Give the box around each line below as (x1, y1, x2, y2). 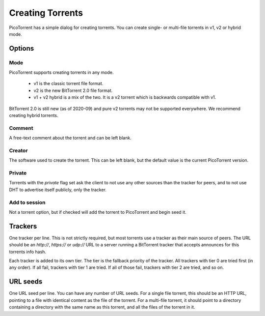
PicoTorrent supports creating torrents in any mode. (9, 69, 114, 76)
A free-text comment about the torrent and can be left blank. (9, 135, 132, 141)
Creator (9, 147, 28, 154)
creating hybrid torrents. (9, 113, 58, 118)
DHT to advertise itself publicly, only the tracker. (9, 187, 106, 193)
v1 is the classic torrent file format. (33, 81, 104, 86)
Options (9, 44, 34, 53)
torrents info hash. (9, 249, 47, 255)
